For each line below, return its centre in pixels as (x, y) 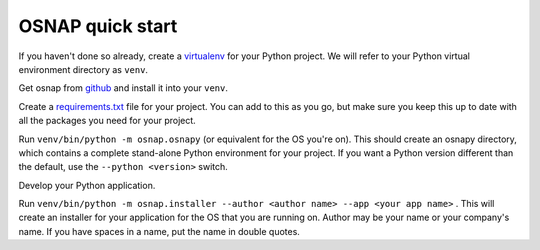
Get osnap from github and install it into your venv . (123, 88)
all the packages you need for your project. (107, 121)
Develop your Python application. (87, 185)
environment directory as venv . (83, 69)
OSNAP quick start (98, 26)
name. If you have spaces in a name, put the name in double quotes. (159, 231)
